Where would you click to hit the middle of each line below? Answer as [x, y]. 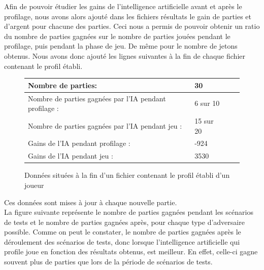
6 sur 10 [207, 103]
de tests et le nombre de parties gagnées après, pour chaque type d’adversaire [124, 222]
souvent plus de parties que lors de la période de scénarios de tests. [108, 262]
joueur [34, 185]
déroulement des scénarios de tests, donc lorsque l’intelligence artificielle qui [122, 241]
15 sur [204, 120]
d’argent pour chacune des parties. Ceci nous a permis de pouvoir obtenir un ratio [132, 26]
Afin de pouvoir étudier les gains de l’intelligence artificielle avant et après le [123, 6]
